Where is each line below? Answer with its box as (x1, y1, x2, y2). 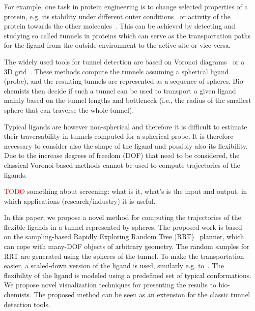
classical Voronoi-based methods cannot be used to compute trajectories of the (4, 159, 240, 170)
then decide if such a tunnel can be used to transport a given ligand (31, 85, 236, 95)
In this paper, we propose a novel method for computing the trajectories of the (4, 212, 241, 222)
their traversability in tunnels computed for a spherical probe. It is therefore (4, 131, 233, 141)
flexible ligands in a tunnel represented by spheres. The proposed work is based (4, 221, 242, 232)
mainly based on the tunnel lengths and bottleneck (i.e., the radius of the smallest (4, 95, 252, 105)
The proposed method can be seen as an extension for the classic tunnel (33, 289, 250, 300)
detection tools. (4, 299, 50, 309)
